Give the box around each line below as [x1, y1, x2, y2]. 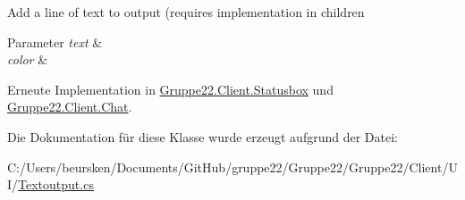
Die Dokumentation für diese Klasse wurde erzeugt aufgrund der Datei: [7, 127, 398, 146]
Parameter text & [7, 32, 103, 51]
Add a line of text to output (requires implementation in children [7, 3, 365, 21]
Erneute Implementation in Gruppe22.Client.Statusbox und [7, 79, 334, 98]
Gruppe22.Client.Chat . [7, 97, 132, 116]
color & [7, 50, 48, 69]
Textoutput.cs [18, 175, 94, 194]
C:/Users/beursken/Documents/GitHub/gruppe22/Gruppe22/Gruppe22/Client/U [7, 157, 458, 176]
